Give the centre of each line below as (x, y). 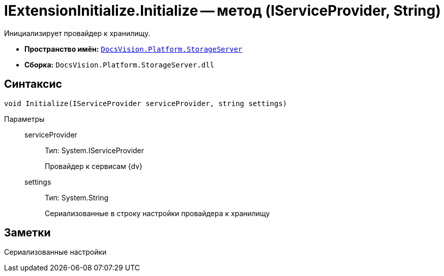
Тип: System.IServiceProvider (95, 150)
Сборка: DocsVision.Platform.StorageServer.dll (120, 64)
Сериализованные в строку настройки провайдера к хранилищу (157, 213)
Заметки (27, 233)
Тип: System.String (77, 197)
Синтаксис (33, 84)
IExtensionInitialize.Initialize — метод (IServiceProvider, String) (223, 11)
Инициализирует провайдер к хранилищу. (77, 33)
